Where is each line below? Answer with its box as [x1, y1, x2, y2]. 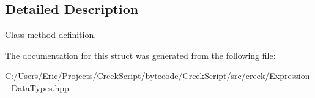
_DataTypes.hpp [5, 81, 69, 94]
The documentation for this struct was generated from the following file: [5, 48, 276, 61]
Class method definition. [5, 28, 97, 41]
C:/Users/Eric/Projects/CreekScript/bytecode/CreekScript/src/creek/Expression [5, 69, 310, 82]
